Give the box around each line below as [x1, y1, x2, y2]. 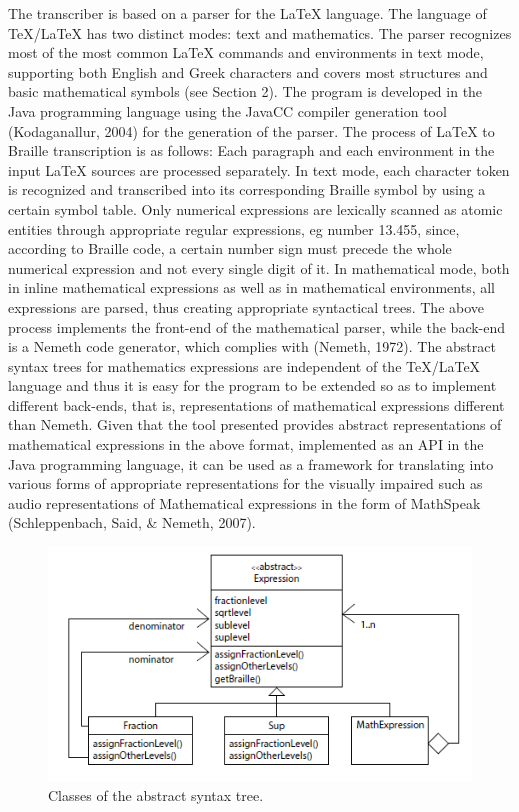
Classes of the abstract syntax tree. [48, 784, 264, 805]
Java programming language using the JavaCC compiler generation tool [8, 100, 447, 121]
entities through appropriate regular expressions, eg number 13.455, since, [8, 218, 460, 239]
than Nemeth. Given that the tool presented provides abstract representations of [8, 414, 502, 435]
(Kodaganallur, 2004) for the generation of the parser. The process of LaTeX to [8, 120, 495, 141]
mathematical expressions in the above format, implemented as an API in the [8, 434, 484, 455]
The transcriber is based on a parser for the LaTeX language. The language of [8, 3, 487, 23]
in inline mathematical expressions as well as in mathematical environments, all [8, 277, 496, 298]
